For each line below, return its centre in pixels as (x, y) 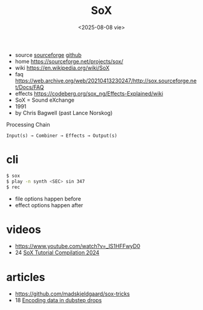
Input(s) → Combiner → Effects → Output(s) (62, 136)
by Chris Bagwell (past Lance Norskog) (64, 113)
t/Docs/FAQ (29, 87)
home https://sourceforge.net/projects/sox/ (69, 61)
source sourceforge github (48, 54)
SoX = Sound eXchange (44, 100)
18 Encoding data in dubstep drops (58, 300)
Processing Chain (28, 124)
